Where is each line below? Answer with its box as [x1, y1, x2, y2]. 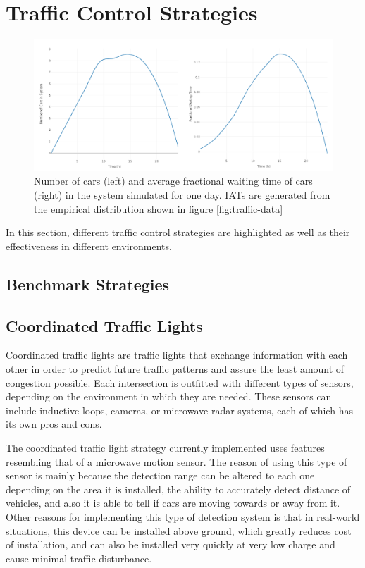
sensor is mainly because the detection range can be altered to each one [6, 468, 315, 483]
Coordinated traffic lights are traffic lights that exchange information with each [6, 347, 348, 362]
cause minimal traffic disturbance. [6, 550, 152, 565]
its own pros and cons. [6, 416, 102, 431]
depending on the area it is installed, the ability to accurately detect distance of [6, 481, 351, 496]
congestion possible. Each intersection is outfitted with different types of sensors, [6, 375, 354, 390]
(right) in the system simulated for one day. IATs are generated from [34, 187, 330, 202]
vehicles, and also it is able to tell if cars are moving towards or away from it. [6, 495, 340, 510]
